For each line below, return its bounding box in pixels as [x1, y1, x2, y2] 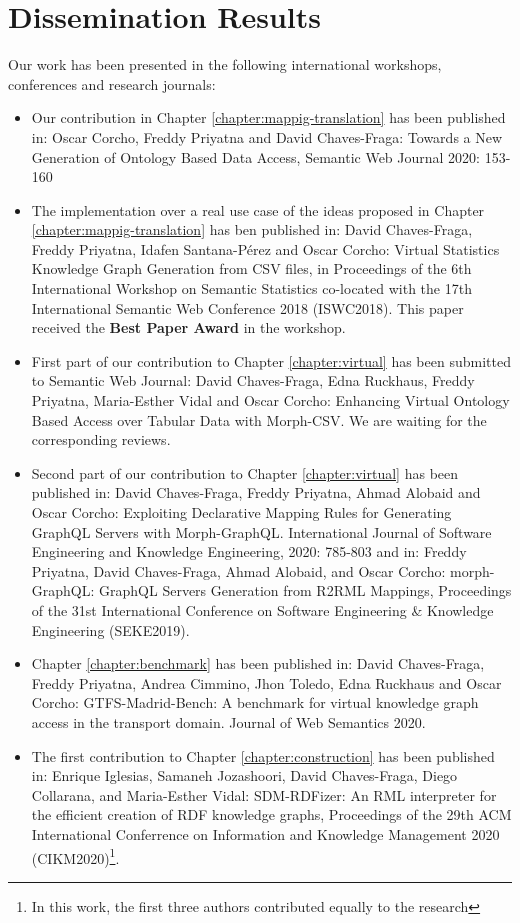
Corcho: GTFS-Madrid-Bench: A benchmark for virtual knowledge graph [31, 692, 479, 713]
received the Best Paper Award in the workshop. [31, 317, 346, 338]
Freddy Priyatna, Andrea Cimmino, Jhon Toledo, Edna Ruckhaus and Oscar [31, 672, 502, 693]
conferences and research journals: [8, 73, 216, 94]
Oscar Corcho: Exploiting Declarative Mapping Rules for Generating [31, 502, 452, 522]
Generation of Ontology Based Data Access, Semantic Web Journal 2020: [31, 146, 480, 167]
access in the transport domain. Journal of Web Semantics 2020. [31, 711, 426, 732]
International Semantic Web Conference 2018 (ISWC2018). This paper [31, 297, 464, 318]
